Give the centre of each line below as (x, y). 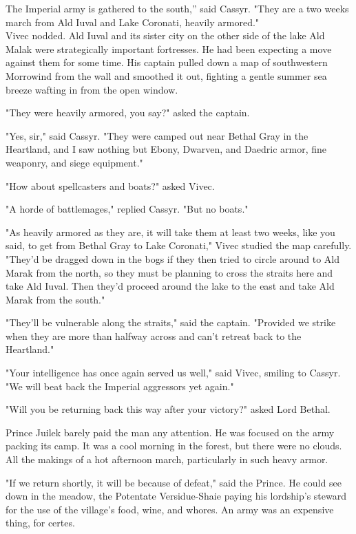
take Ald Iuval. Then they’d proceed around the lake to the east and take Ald (170, 286)
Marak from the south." (55, 299)
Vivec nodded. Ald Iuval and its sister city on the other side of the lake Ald (165, 35)
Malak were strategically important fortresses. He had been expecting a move (169, 49)
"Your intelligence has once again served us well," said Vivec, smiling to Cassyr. (173, 373)
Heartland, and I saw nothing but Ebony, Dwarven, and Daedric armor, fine (166, 149)
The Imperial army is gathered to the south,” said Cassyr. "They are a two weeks (177, 8)
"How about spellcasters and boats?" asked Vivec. (110, 185)
